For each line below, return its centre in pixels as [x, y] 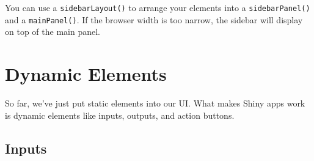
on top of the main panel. [53, 32]
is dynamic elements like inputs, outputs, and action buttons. [120, 115]
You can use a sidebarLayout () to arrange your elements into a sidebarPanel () [158, 7]
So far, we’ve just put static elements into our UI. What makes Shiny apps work [155, 103]
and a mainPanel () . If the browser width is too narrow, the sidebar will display [154, 19]
